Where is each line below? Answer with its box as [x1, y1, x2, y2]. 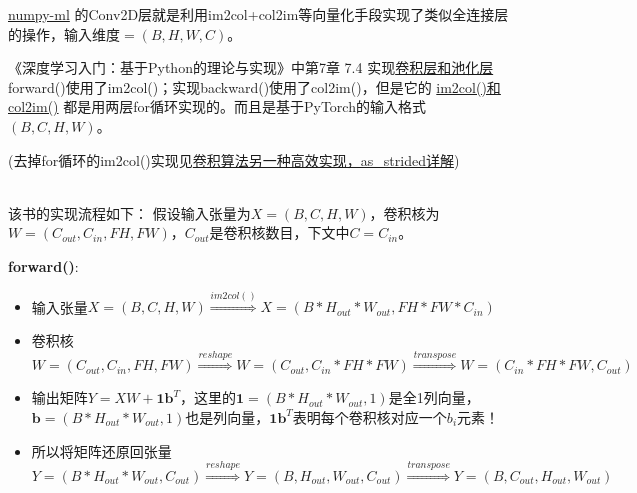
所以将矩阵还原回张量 [31, 440, 172, 461]
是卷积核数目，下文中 [209, 222, 350, 243]
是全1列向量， [388, 387, 480, 408]
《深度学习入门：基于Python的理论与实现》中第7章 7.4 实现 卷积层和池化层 [8, 57, 494, 78]
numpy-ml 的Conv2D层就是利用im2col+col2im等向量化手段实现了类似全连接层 [8, 4, 509, 24]
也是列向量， [185, 406, 270, 427]
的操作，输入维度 [8, 23, 120, 44]
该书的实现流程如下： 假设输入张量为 [8, 202, 251, 223]
